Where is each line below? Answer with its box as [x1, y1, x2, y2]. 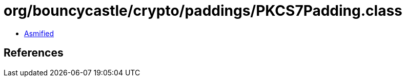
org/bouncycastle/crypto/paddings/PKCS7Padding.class [4, 2, 402, 19]
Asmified [24, 29, 54, 38]
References [4, 46, 64, 60]
